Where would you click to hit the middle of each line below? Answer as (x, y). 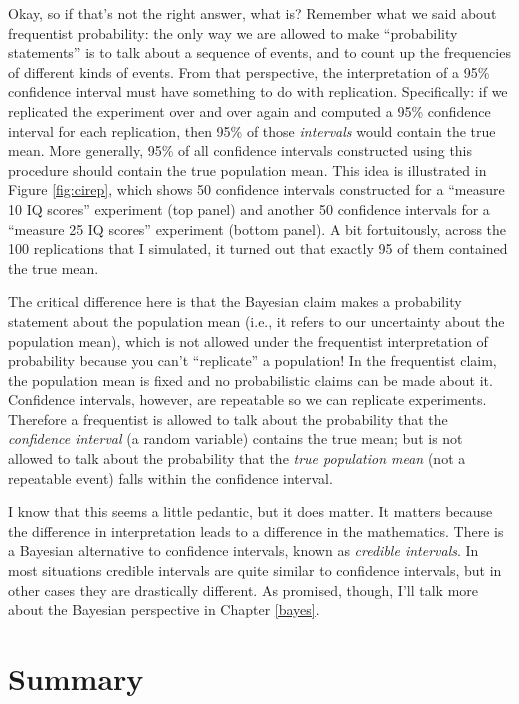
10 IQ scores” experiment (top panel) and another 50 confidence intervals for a (249, 208)
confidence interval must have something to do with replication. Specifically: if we (258, 91)
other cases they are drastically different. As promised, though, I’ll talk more (243, 589)
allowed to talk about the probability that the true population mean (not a (237, 458)
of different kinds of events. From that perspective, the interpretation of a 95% (249, 71)
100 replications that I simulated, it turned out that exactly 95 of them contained (258, 248)
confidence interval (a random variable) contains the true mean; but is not (235, 438)
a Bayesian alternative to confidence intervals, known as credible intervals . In (243, 550)
